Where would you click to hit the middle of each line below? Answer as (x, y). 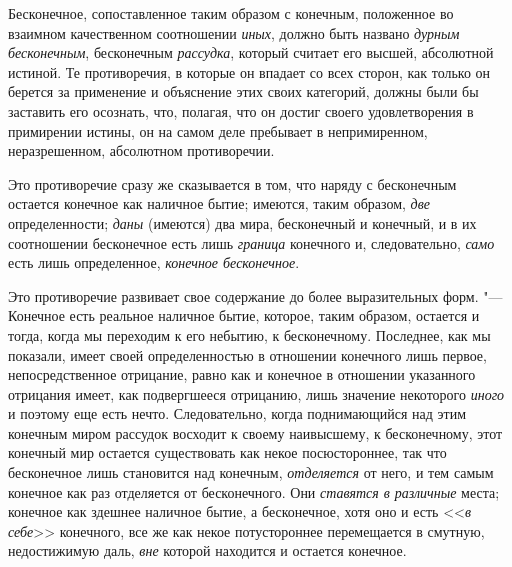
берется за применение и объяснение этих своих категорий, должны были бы (243, 91)
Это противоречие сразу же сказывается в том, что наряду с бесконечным (232, 183)
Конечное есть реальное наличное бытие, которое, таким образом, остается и (244, 315)
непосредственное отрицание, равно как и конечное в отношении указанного (242, 374)
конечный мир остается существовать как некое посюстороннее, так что (227, 452)
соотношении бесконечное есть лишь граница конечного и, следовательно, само (251, 242)
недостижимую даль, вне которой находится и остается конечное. (207, 550)
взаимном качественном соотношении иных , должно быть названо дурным (234, 32)
